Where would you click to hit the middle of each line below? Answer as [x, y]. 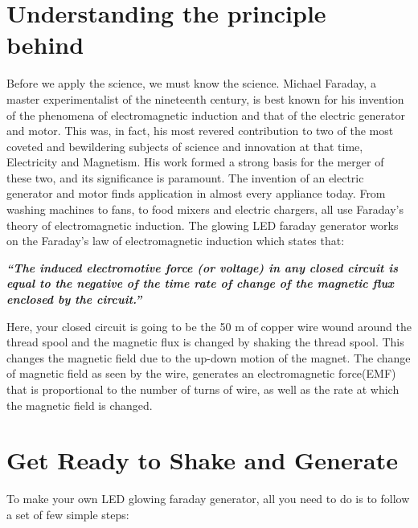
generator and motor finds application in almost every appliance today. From [196, 193]
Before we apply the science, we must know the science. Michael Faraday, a [191, 83]
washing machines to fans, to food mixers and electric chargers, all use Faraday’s [205, 209]
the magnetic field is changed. [80, 405]
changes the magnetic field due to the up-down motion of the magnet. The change [209, 357]
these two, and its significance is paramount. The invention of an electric [185, 177]
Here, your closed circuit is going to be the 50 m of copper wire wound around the [209, 326]
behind [45, 45]
